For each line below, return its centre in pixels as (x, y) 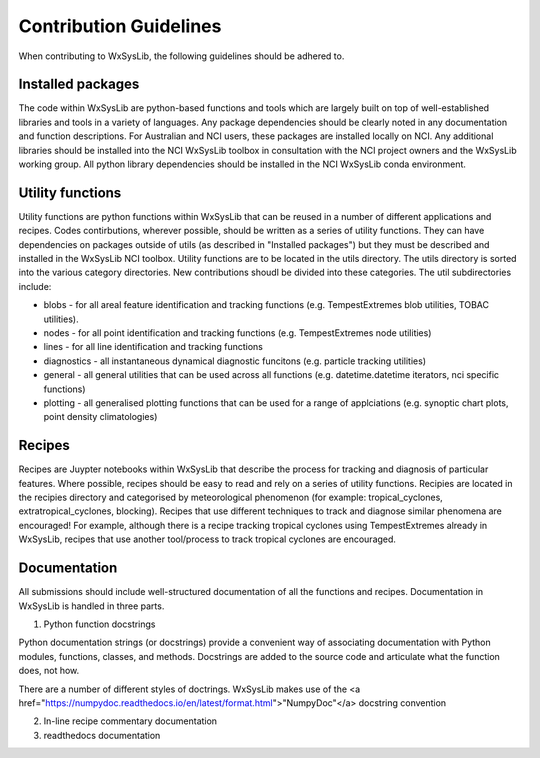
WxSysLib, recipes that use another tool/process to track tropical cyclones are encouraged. (207, 539)
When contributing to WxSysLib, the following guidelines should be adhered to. (181, 56)
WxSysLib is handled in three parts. (91, 606)
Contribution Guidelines (120, 26)
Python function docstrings (99, 624)
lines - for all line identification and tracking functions (153, 347)
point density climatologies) (100, 417)
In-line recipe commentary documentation (130, 721)
